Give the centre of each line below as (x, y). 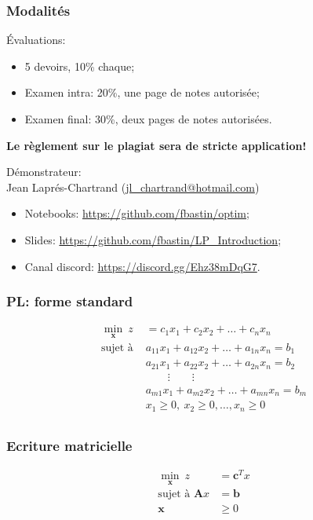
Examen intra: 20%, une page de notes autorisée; (142, 92)
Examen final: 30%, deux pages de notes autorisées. (148, 119)
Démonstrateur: (44, 172)
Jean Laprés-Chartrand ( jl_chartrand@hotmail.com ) (133, 187)
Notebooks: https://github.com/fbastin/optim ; (137, 213)
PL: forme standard (70, 301)
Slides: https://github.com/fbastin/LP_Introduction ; (153, 239)
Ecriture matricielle (69, 445)
